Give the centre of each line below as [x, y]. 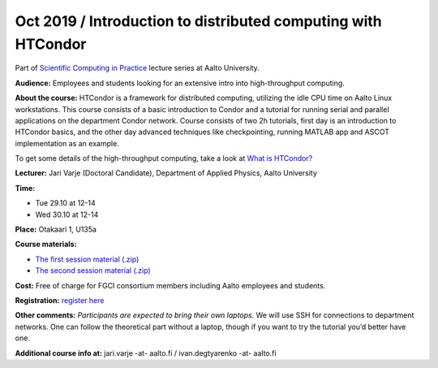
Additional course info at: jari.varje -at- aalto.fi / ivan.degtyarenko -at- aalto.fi [146, 353]
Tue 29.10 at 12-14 [66, 203]
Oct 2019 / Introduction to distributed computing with [199, 21]
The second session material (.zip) [93, 271]
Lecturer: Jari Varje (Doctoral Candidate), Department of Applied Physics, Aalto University [166, 173]
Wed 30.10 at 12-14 [67, 214]
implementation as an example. [67, 143]
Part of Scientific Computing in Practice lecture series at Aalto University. [137, 68]
